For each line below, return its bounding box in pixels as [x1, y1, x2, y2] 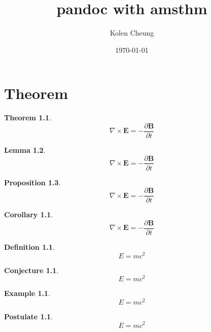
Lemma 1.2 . [4, 144, 46, 155]
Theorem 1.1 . [4, 112, 51, 123]
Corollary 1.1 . [4, 209, 53, 220]
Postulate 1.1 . [4, 311, 53, 321]
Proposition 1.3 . [4, 177, 61, 187]
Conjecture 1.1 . [4, 264, 59, 275]
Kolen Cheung [110, 27, 154, 38]
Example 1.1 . [4, 288, 50, 298]
